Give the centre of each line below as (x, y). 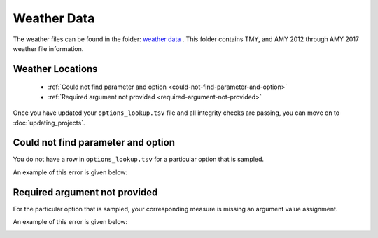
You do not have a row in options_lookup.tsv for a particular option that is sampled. (139, 159)
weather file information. (48, 48)
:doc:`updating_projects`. (49, 122)
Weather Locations (55, 69)
